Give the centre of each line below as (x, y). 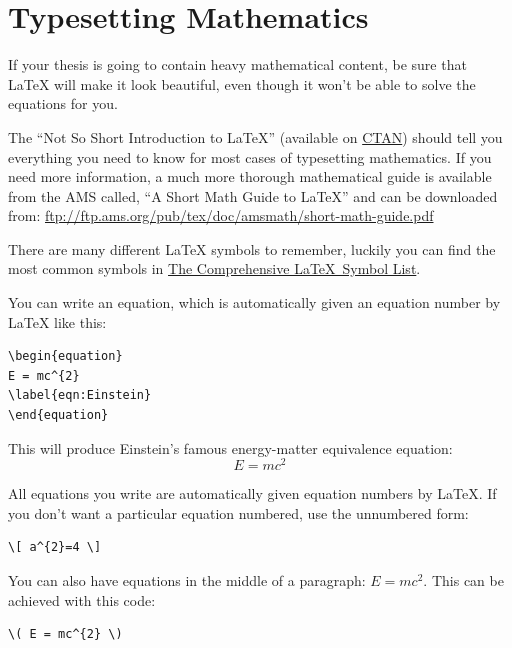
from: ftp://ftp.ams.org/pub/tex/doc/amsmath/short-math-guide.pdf (221, 215)
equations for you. (63, 103)
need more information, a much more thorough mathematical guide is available (250, 176)
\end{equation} (58, 415)
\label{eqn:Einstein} (80, 395)
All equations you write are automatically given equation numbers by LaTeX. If (252, 493)
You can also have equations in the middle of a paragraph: (187, 580)
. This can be (463, 580)
